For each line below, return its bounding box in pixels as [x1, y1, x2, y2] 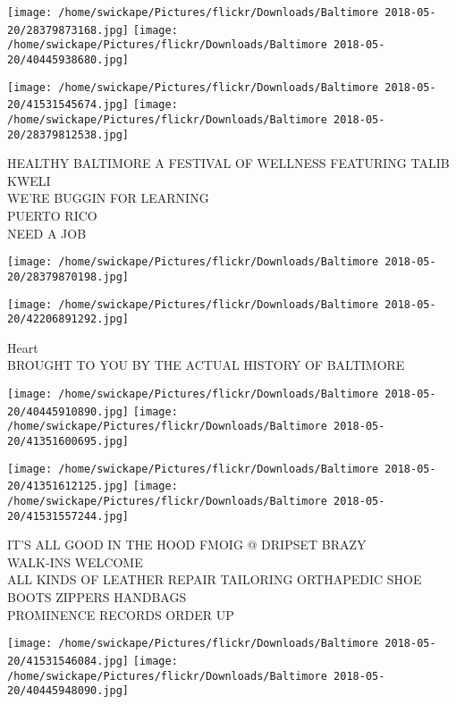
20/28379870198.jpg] [7, 270, 130, 283]
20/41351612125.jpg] [7, 480, 130, 493]
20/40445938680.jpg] [7, 53, 130, 66]
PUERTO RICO [7, 206, 97, 225]
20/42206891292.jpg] [7, 313, 130, 326]
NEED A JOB [7, 223, 87, 242]
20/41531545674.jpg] [7, 98, 130, 112]
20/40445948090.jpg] [7, 684, 130, 698]
